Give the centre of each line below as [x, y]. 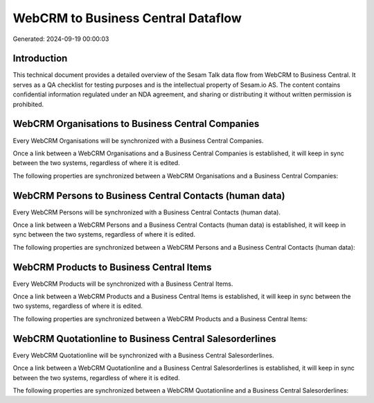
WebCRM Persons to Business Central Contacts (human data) [149, 195]
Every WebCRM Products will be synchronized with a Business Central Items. [123, 284]
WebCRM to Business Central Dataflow [127, 18]
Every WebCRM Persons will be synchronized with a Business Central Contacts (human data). [146, 212]
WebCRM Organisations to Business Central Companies [136, 124]
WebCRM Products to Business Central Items [112, 267]
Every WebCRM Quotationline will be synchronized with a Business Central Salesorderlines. [143, 355]
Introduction [40, 59]
